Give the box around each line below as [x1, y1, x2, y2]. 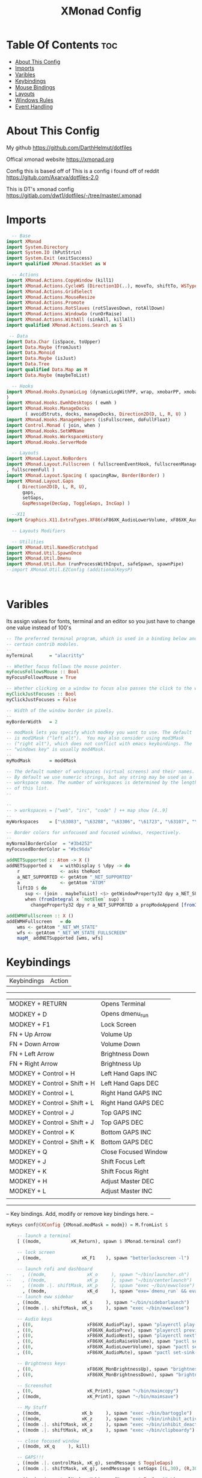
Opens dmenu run [100, 1010, 149, 1019]
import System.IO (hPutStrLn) [6, 250, 82, 256]
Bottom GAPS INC [100, 1128, 151, 1137]
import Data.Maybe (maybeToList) [6, 372, 90, 378]
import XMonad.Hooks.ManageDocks [6, 406, 90, 412]
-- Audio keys [17, 1316, 52, 1322]
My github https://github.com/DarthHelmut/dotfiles [6, 143, 132, 151]
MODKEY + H [9, 1177, 47, 1186]
